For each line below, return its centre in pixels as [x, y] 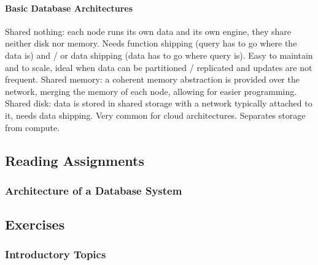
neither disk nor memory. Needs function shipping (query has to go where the [151, 43]
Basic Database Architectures [69, 8]
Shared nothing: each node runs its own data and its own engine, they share [148, 31]
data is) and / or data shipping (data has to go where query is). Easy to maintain [159, 55]
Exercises [35, 224]
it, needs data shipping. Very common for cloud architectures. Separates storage [155, 115]
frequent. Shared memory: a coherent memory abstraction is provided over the [152, 79]
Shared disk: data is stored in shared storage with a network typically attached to [159, 103]
